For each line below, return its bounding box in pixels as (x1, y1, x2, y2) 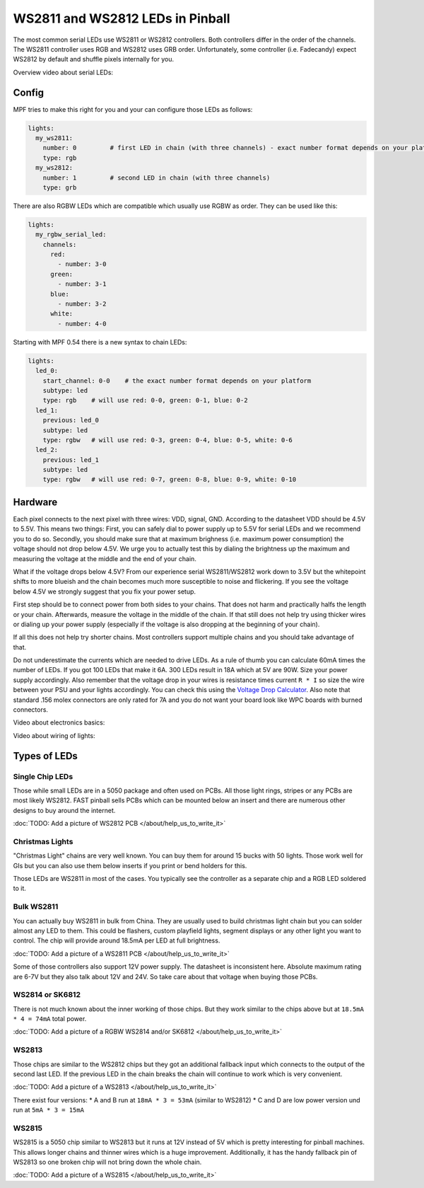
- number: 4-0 (57, 319, 107, 328)
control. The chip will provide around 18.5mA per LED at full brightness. (13, 936, 220, 945)
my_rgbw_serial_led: (35, 231, 107, 238)
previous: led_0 (42, 416, 99, 425)
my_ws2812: (35, 163, 73, 172)
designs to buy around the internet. (13, 806, 116, 814)
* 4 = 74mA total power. (13, 1015, 87, 1023)
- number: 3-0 (57, 260, 107, 268)
